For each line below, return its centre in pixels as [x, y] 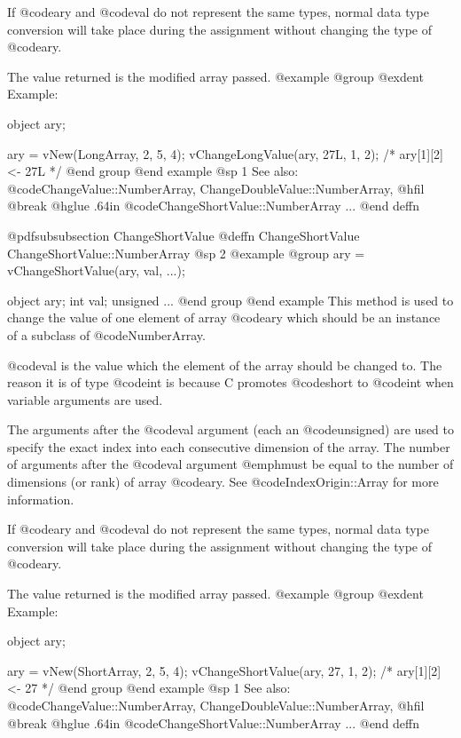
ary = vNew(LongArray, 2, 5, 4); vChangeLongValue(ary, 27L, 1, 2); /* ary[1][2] [225, 153]
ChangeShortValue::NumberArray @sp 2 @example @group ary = [186, 253]
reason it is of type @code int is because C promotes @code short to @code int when [230, 382]
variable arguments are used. [85, 399]
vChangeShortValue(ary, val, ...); [96, 270]
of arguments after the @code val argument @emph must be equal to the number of [230, 464]
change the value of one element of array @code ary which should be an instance [224, 317]
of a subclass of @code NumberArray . [106, 334]
